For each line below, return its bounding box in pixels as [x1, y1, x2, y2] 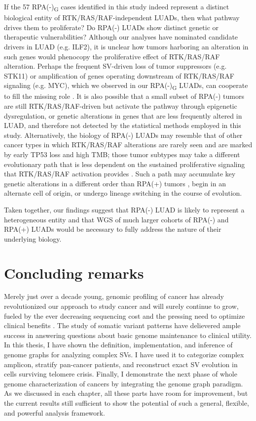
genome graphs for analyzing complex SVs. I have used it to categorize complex [4, 349, 244, 359]
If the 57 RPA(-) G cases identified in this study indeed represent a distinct [4, 1, 229, 13]
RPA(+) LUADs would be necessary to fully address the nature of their [4, 224, 221, 234]
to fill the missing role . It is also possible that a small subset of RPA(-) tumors [4, 91, 244, 101]
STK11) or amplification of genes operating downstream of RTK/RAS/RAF [4, 70, 234, 81]
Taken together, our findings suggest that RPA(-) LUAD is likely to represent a [4, 204, 245, 214]
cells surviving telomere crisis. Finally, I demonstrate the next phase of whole [4, 369, 237, 379]
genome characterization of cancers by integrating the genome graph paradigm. [4, 378, 243, 388]
